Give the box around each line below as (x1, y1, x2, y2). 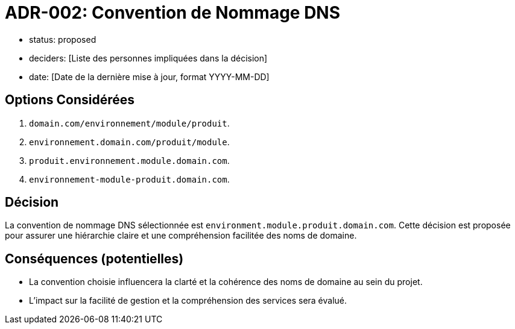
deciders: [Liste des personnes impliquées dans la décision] (29, 52, 268, 63)
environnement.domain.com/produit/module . (29, 136, 230, 147)
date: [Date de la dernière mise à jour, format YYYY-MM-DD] (29, 71, 270, 82)
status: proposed (29, 34, 96, 45)
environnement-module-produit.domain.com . (29, 174, 230, 184)
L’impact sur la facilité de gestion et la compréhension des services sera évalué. (29, 295, 347, 306)
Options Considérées (5, 92, 134, 108)
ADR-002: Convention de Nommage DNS (5, 2, 341, 23)
